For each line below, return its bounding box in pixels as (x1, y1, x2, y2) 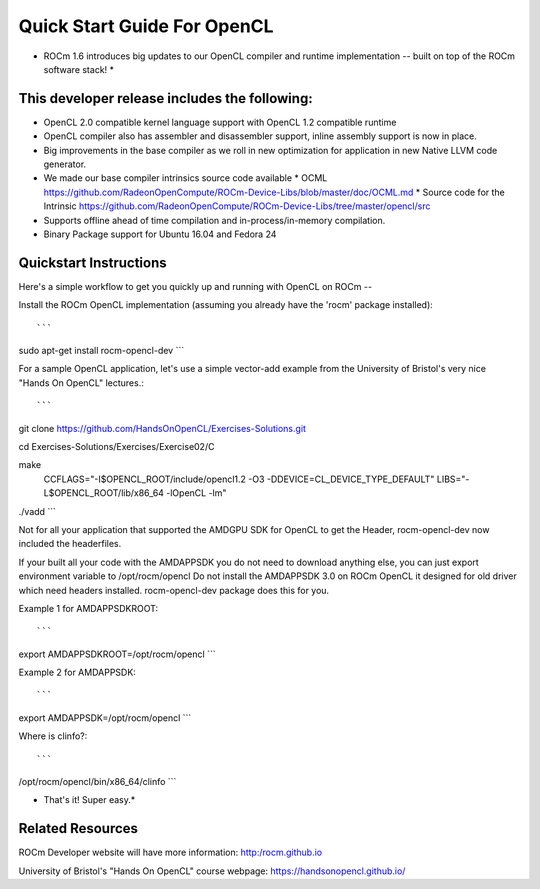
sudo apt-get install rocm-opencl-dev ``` (18, 345, 185, 357)
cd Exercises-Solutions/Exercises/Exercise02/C (18, 441, 215, 452)
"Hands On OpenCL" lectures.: (18, 376, 144, 389)
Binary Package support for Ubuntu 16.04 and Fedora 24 (43, 228, 277, 240)
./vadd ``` (18, 505, 57, 517)
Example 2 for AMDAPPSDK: (18, 666, 137, 679)
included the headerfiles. (18, 538, 122, 550)
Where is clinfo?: (18, 730, 88, 742)
